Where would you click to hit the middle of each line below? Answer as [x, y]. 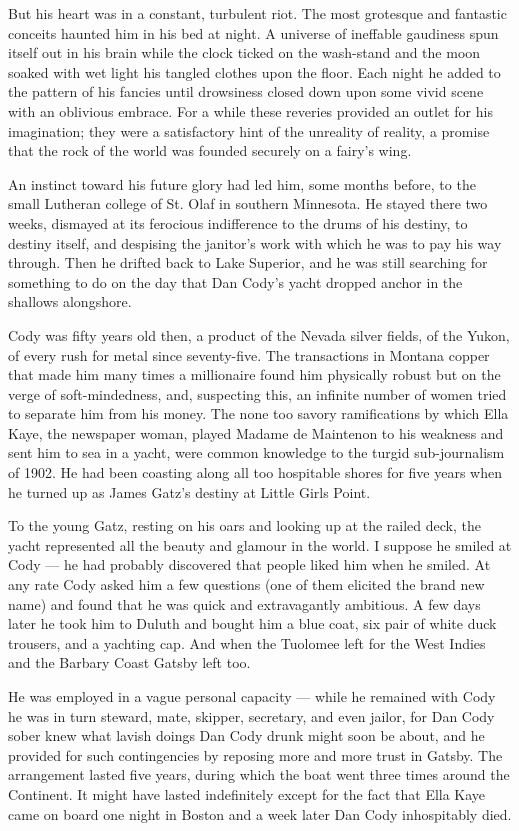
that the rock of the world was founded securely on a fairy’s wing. [210, 150]
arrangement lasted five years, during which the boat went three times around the [259, 774]
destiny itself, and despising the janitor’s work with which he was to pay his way [255, 242]
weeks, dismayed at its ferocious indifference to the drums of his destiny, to [238, 222]
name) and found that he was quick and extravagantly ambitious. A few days [244, 603]
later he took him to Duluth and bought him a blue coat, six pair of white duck [252, 623]
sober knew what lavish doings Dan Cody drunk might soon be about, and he [246, 735]
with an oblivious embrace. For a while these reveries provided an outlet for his [250, 110]
